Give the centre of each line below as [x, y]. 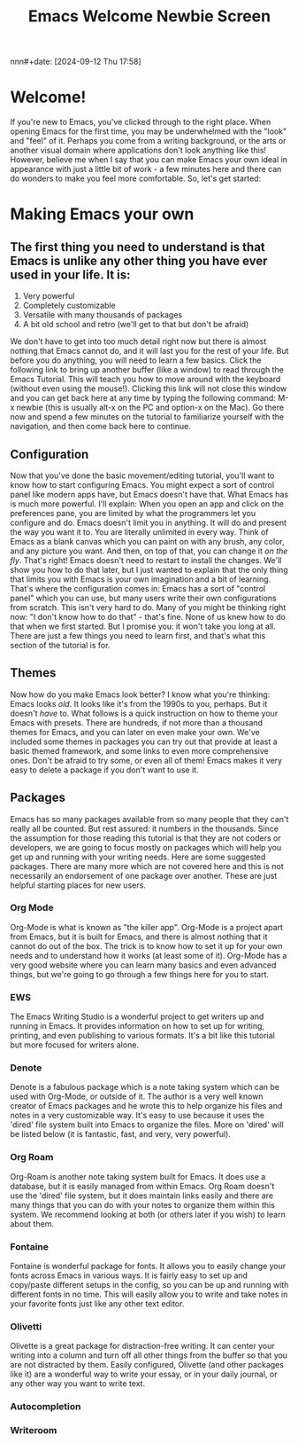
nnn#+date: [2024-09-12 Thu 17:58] [76, 62]
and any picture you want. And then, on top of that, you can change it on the [149, 551]
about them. [32, 1223]
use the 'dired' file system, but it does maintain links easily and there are [141, 1196]
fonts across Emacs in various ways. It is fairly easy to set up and [129, 1275]
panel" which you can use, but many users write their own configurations [143, 598]
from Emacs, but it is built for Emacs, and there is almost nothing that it [139, 937]
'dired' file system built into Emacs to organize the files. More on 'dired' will [147, 1125]
